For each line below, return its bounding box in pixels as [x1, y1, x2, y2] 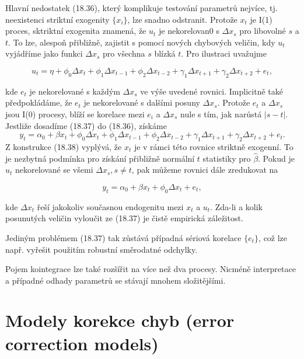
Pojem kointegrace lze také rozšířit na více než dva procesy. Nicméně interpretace [5, 263, 296, 275]
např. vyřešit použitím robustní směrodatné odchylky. [5, 243, 198, 255]
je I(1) [250, 13, 272, 25]
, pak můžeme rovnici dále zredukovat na [131, 163, 278, 176]
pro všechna [103, 47, 145, 60]
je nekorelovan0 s [159, 25, 219, 37]
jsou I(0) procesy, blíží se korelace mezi [5, 107, 145, 120]
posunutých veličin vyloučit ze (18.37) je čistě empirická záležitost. [5, 212, 243, 224]
